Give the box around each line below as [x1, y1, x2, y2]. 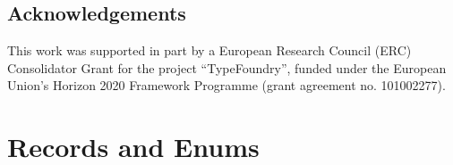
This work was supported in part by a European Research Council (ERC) [7, 41, 412, 60]
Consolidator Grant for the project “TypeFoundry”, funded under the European [7, 58, 447, 77]
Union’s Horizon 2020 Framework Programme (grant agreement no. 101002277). [7, 76, 446, 95]
